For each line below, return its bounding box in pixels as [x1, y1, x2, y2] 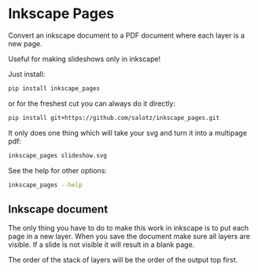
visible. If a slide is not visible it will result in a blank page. [8, 240, 195, 249]
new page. [8, 38, 42, 48]
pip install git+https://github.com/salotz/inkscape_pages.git [8, 114, 220, 121]
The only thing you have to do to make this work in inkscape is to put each [8, 223, 249, 233]
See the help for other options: [8, 165, 108, 175]
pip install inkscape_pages [8, 84, 101, 92]
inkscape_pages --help [8, 181, 83, 189]
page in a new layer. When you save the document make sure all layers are [8, 232, 250, 241]
